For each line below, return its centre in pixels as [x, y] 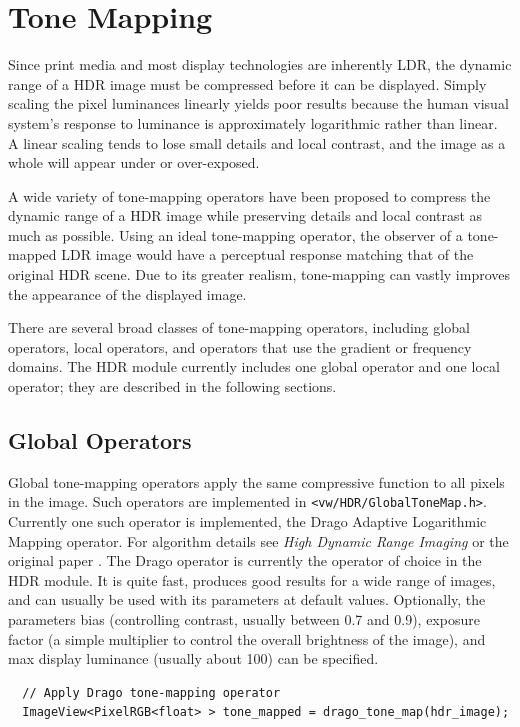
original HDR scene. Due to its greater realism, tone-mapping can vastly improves [259, 274]
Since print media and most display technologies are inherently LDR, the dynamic [260, 64]
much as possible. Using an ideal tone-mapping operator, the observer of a [235, 234]
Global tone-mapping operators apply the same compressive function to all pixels [256, 481]
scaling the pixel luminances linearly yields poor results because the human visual [258, 103]
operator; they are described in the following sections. [172, 386]
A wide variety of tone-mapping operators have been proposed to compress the [249, 195]
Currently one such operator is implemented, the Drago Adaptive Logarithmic [247, 521]
